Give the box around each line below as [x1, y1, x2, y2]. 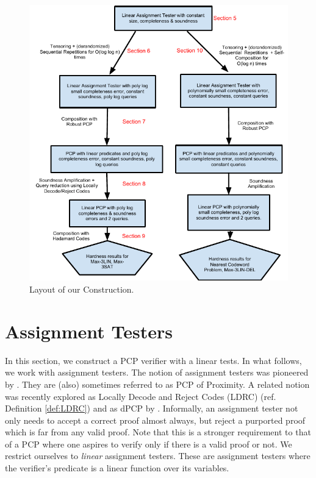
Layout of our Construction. [29, 283, 134, 296]
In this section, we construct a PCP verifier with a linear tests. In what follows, [5, 354, 302, 366]
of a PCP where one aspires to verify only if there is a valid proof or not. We [5, 437, 292, 450]
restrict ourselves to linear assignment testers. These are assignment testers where [5, 449, 311, 462]
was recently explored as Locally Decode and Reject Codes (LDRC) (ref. [5, 390, 276, 402]
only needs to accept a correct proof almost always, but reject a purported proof [5, 413, 306, 426]
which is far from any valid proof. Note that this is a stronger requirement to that [5, 426, 311, 438]
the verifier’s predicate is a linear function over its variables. [5, 462, 229, 474]
